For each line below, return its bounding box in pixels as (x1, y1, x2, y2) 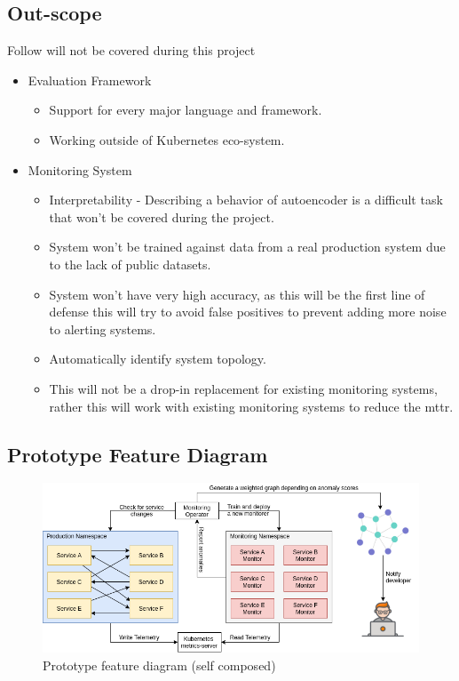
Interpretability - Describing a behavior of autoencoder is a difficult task (49, 190, 443, 209)
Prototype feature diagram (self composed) (43, 656, 276, 674)
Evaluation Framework (28, 70, 152, 89)
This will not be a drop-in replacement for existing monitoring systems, (49, 379, 438, 397)
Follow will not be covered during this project (7, 41, 256, 60)
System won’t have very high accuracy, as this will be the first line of (49, 284, 425, 303)
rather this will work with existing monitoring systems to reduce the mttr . (49, 397, 454, 415)
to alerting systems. (49, 319, 156, 338)
